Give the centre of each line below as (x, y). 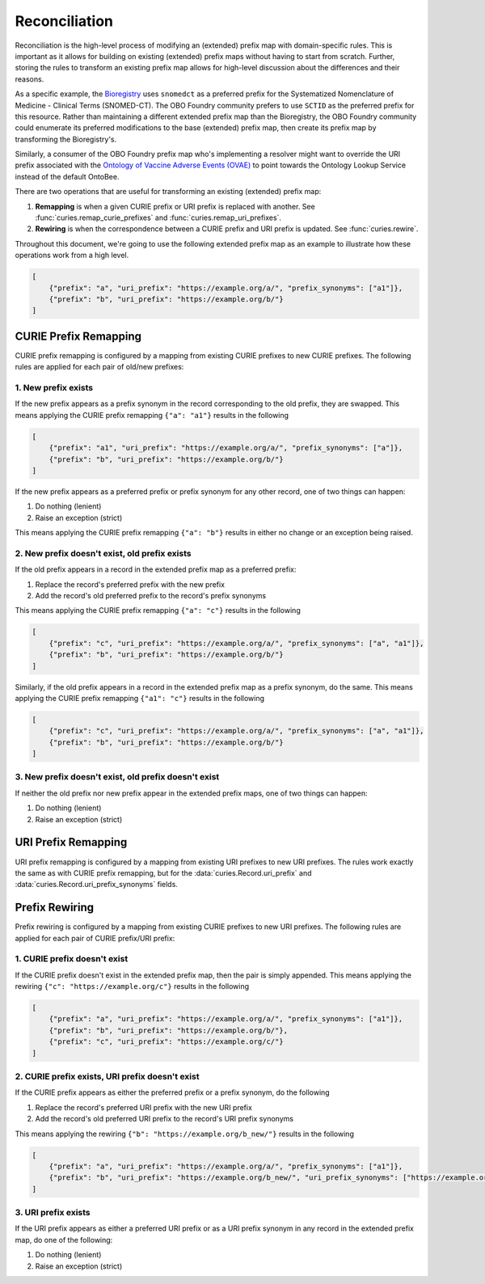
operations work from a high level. (72, 256)
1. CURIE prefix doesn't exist (72, 959)
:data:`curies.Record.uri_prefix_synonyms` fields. (96, 885)
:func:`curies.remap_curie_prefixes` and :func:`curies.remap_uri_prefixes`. (158, 218)
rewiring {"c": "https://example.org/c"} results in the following (132, 986)
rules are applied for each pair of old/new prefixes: (99, 367)
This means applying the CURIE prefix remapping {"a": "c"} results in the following (158, 610)
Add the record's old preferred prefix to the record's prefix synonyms (151, 596)
